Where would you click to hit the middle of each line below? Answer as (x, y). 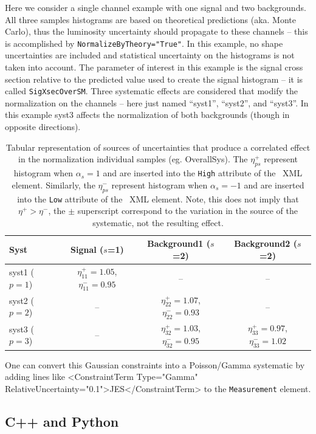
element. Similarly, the (53, 184)
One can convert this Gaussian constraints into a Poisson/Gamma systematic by (155, 364)
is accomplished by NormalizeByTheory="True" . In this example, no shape (144, 43)
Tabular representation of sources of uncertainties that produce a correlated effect (158, 147)
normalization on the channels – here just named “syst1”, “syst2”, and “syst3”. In (157, 102)
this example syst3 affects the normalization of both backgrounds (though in (147, 115)
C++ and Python (62, 421)
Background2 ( (266, 243)
